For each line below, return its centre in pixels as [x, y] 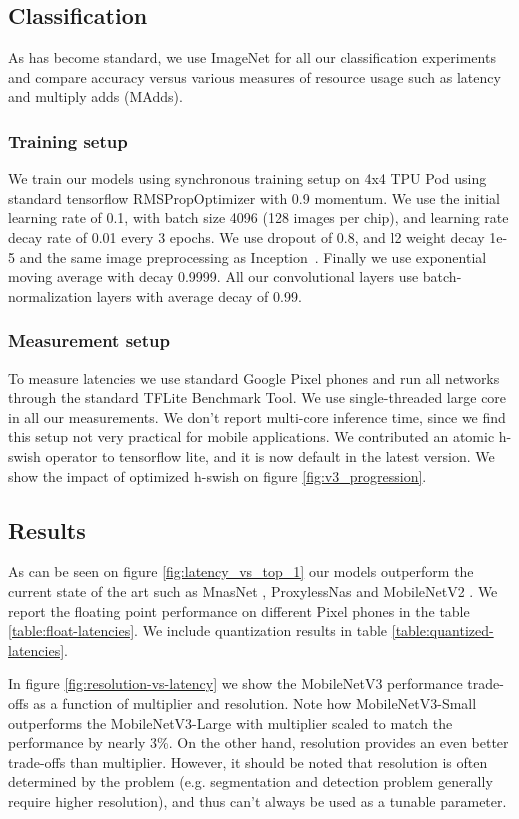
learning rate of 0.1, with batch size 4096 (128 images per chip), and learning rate [258, 217]
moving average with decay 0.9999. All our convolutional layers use [213, 276]
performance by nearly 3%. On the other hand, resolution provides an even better [258, 742]
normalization [50, 295]
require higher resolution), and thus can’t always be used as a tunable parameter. [257, 800]
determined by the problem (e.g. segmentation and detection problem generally [250, 781]
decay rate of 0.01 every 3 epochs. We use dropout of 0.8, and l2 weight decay [246, 236]
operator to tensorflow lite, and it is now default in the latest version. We [270, 455]
